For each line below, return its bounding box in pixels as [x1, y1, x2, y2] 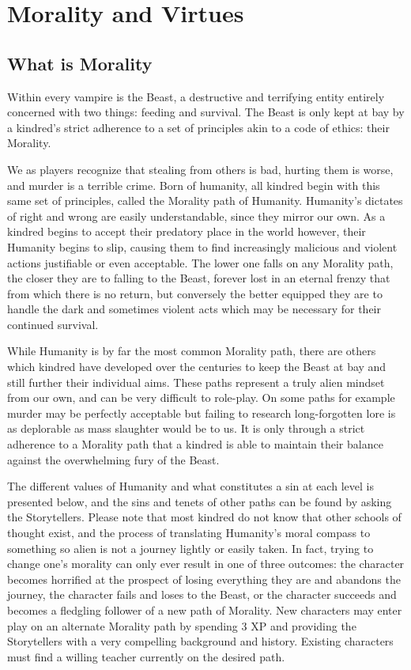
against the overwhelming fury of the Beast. [7, 451, 220, 467]
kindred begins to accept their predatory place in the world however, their [7, 223, 366, 240]
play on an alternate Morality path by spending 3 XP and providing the [7, 617, 356, 634]
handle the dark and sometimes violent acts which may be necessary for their [7, 301, 382, 317]
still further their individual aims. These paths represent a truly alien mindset [7, 373, 385, 390]
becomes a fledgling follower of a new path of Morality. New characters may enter [7, 601, 402, 618]
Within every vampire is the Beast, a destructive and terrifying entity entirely [7, 88, 385, 104]
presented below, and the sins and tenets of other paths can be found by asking [7, 493, 392, 509]
